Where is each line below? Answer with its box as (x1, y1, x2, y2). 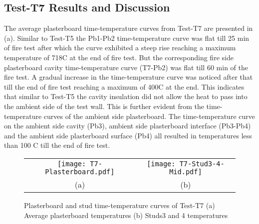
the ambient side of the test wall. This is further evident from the (4, 101, 204, 111)
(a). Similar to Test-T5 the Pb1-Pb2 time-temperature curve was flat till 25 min (4, 32, 250, 43)
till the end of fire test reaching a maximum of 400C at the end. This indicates (4, 81, 245, 92)
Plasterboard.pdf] (45, 167, 115, 176)
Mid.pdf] (169, 167, 202, 176)
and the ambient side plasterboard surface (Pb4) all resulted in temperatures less (4, 130, 252, 140)
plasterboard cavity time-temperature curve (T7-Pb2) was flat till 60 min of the (4, 62, 248, 72)
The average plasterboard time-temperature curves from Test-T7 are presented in (4, 23, 253, 33)
